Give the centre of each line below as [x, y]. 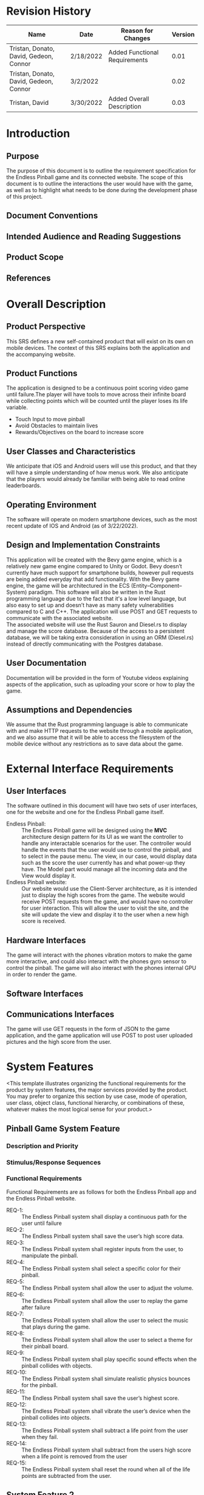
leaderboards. [24, 485]
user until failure [42, 1223]
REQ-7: [15, 1314]
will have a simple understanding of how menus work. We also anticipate [97, 473]
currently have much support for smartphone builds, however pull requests [100, 573]
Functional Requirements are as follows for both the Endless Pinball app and [101, 1192]
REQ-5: [15, 1281]
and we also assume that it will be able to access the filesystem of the [94, 737]
